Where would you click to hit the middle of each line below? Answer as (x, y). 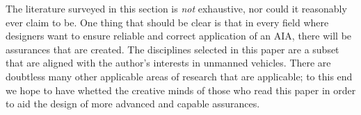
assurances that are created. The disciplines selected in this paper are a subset (173, 49)
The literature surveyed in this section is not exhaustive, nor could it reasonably (176, 8)
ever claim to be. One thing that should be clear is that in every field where (167, 22)
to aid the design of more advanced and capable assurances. (133, 104)
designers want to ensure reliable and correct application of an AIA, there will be (179, 36)
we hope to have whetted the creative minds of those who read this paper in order (181, 90)
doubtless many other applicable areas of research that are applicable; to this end (179, 76)
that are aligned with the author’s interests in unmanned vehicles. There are (168, 63)
